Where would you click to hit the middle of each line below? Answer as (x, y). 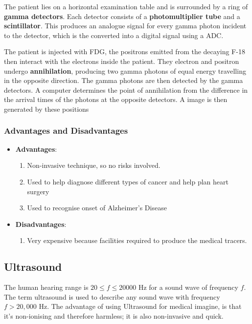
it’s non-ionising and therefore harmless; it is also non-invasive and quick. (114, 315)
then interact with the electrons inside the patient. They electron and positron (122, 61)
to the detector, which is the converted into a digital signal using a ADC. (114, 35)
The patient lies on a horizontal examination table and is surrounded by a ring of (126, 6)
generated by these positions (46, 109)
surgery (38, 191)
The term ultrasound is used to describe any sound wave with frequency (112, 296)
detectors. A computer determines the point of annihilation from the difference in (126, 90)
